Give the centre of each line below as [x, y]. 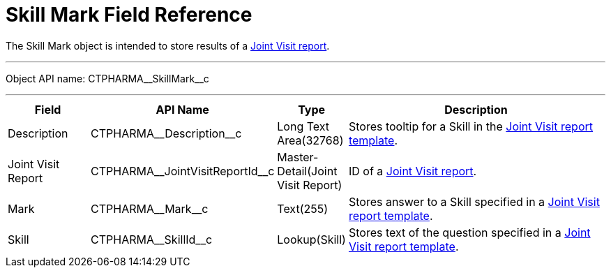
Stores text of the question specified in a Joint [469, 232]
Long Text [303, 126]
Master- [298, 157]
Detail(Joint [307, 171]
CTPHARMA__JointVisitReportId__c [183, 171]
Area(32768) [310, 140]
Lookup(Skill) [311, 239]
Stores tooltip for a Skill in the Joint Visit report [471, 126]
